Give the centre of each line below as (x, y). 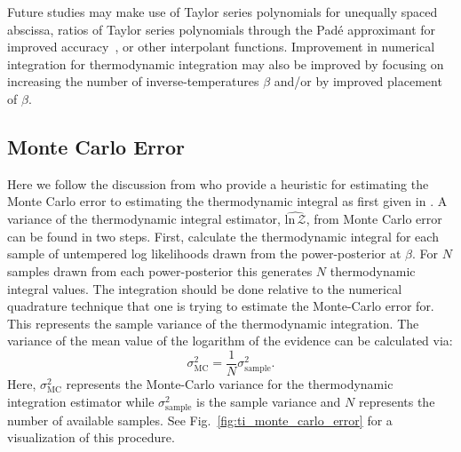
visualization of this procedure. (91, 437)
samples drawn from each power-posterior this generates (160, 270)
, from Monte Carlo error (374, 219)
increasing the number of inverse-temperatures (133, 81)
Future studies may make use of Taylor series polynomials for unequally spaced (223, 12)
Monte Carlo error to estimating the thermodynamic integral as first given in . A (227, 201)
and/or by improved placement (358, 81)
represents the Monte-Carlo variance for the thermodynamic (230, 383)
